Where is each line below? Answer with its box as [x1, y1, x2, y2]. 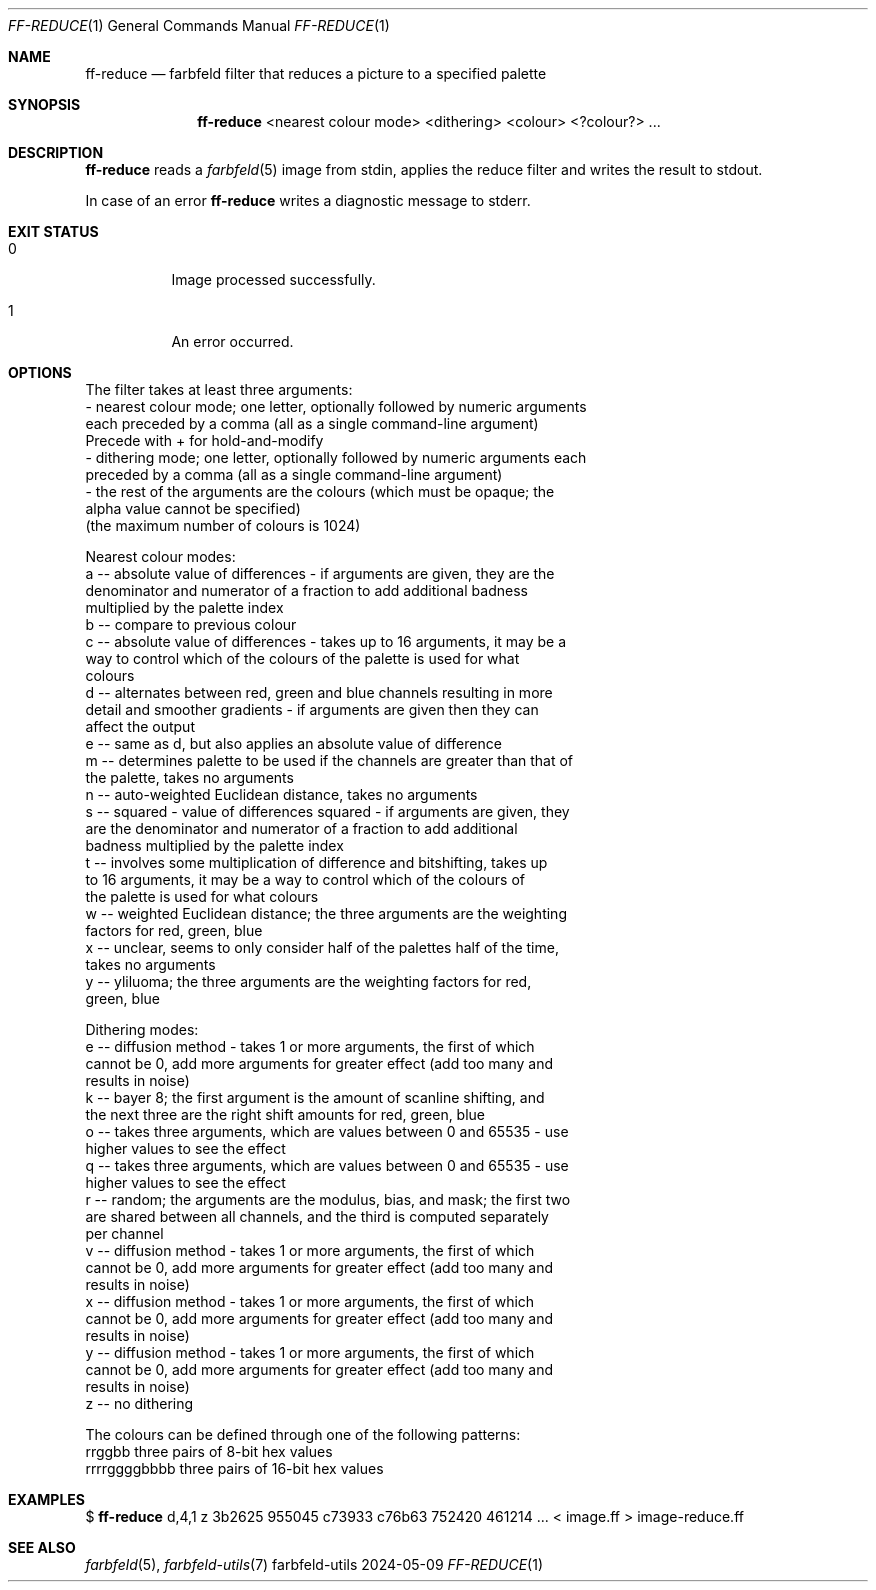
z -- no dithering [85, 1395, 194, 1412]
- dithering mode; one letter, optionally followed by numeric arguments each [85, 449, 587, 466]
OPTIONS [8, 364, 72, 381]
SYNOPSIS [8, 96, 81, 113]
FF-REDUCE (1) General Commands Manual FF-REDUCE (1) [8, 17, 390, 34]
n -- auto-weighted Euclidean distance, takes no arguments [85, 786, 478, 803]
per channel [85, 1225, 164, 1242]
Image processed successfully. [171, 271, 376, 288]
